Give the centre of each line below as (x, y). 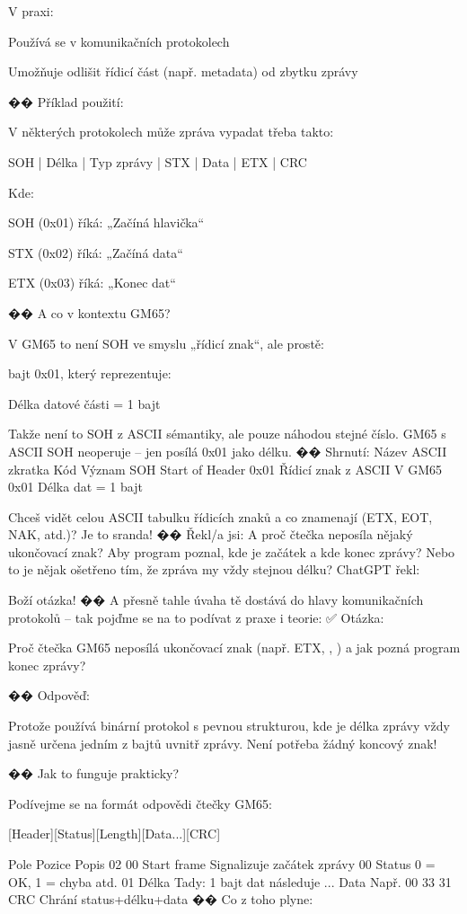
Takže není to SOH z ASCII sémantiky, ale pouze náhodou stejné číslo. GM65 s (227, 434)
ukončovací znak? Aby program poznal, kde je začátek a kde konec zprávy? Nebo (232, 551)
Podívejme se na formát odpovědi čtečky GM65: (141, 803)
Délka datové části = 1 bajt (84, 403)
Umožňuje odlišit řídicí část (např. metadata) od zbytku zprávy (183, 71)
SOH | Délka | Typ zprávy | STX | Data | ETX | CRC (158, 161)
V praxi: (31, 11)
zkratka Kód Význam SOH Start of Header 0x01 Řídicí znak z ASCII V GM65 (225, 469)
